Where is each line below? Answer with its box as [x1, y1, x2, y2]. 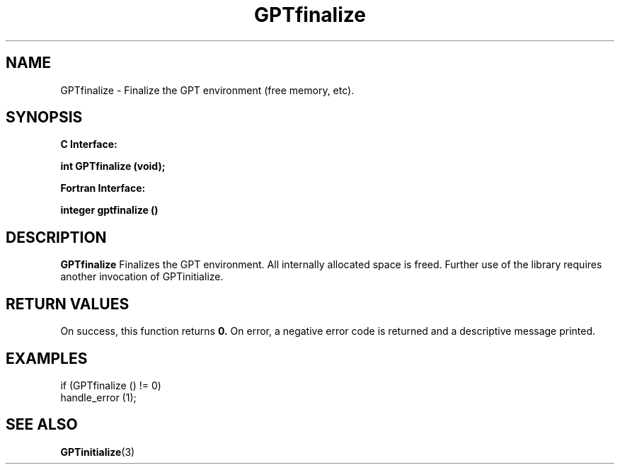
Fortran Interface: [60, 182, 146, 195]
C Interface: [60, 138, 117, 151]
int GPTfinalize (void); [60, 160, 166, 173]
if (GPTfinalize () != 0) [60, 379, 161, 391]
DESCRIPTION [6, 228, 107, 246]
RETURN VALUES [6, 294, 130, 313]
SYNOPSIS [6, 108, 83, 127]
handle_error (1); [60, 391, 137, 403]
